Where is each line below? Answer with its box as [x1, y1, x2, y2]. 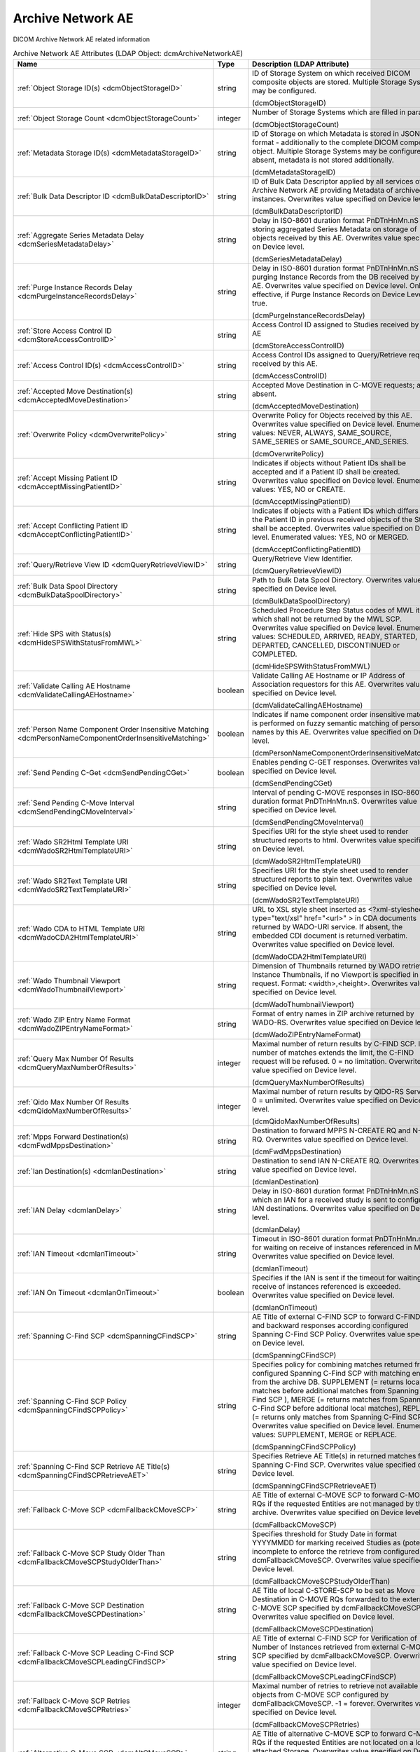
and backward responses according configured [252, 1321, 409, 1331]
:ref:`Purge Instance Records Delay [17, 282, 133, 292]
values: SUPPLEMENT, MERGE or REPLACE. [252, 1430, 397, 1439]
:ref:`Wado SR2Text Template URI [17, 876, 127, 886]
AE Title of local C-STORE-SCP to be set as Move [252, 1586, 416, 1596]
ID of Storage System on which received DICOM [252, 69, 411, 78]
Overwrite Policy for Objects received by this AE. [252, 411, 413, 420]
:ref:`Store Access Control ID [17, 326, 112, 336]
